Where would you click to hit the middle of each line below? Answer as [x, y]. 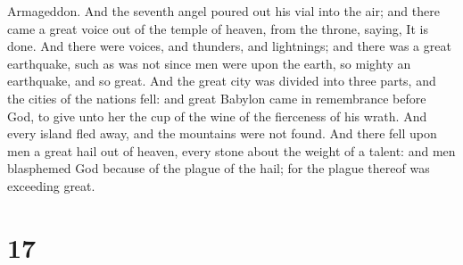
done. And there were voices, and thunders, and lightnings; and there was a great [229, 46]
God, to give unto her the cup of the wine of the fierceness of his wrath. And [217, 116]
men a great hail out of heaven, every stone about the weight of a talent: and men [231, 150]
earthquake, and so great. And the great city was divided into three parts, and [222, 81]
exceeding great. [51, 185]
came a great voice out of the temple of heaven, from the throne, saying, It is [218, 28]
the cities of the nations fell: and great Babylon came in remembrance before [217, 98]
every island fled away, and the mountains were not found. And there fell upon [222, 133]
